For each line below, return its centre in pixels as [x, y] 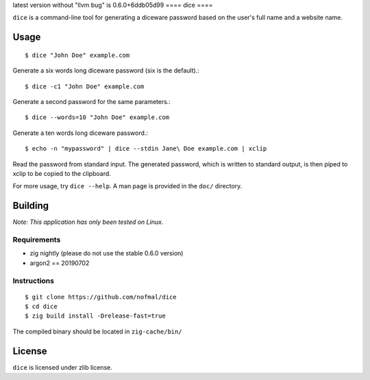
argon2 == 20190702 [60, 263]
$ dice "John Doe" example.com [77, 55]
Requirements [37, 240]
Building [31, 206]
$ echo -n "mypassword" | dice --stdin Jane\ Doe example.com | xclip [146, 149]
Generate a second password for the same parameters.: [92, 101]
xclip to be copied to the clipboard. [62, 173]
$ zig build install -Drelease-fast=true [95, 316]
